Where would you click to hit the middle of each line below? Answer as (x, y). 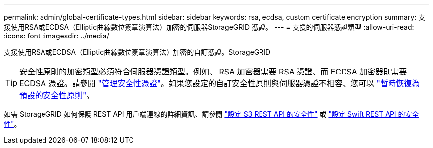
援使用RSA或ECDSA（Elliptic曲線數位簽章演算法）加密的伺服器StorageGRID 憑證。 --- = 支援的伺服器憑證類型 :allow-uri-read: (209, 27)
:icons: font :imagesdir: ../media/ (57, 36)
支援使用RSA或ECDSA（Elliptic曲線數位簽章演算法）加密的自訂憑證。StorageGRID (137, 52)
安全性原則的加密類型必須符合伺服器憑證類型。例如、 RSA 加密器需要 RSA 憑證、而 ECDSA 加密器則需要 (213, 72)
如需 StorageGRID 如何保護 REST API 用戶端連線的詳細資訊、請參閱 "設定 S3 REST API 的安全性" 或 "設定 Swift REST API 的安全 (212, 114)
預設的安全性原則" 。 (57, 95)
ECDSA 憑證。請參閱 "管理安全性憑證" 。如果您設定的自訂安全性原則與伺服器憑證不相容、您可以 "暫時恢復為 (220, 83)
